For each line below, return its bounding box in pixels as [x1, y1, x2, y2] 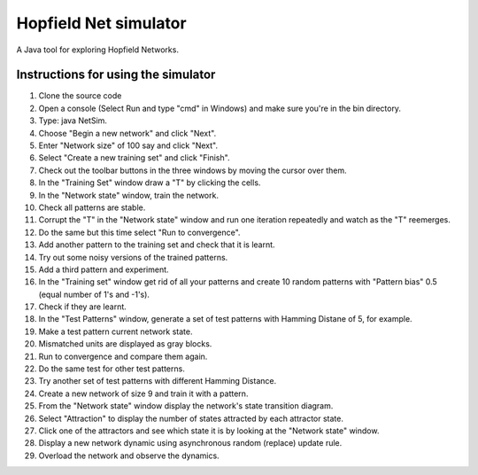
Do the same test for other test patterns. [38, 363, 185, 374]
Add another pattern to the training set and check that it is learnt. [38, 239, 275, 250]
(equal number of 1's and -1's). [38, 289, 150, 300]
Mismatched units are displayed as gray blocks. [38, 339, 212, 349]
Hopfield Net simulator [16, 13, 187, 33]
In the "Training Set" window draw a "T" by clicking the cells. [38, 177, 261, 188]
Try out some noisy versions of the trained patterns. [38, 252, 228, 262]
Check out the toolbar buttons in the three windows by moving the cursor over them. [38, 165, 347, 175]
